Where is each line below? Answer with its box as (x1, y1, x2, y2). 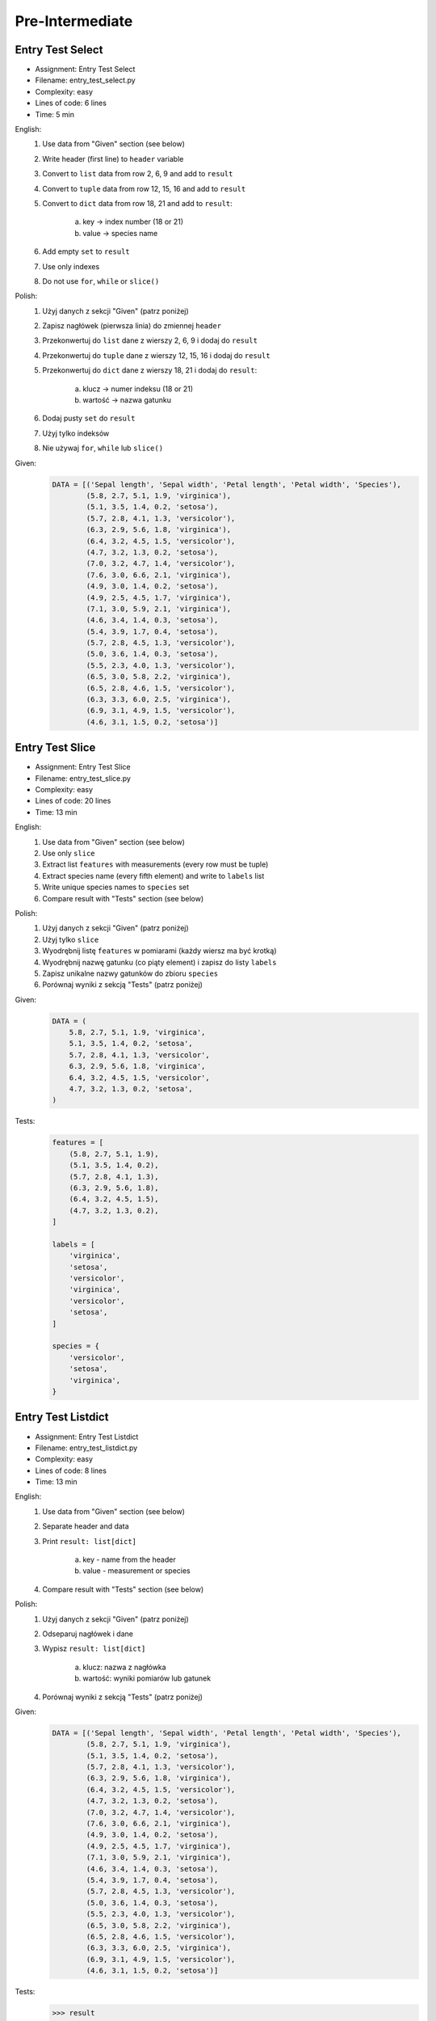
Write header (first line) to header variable (42, 154, 184, 163)
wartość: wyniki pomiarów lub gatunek (82, 1673, 212, 1683)
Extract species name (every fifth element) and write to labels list (42, 871, 265, 880)
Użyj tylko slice (42, 935, 99, 944)
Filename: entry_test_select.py (35, 75, 136, 85)
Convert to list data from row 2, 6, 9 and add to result (42, 169, 233, 179)
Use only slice (42, 849, 95, 859)
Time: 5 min (35, 109, 74, 119)
